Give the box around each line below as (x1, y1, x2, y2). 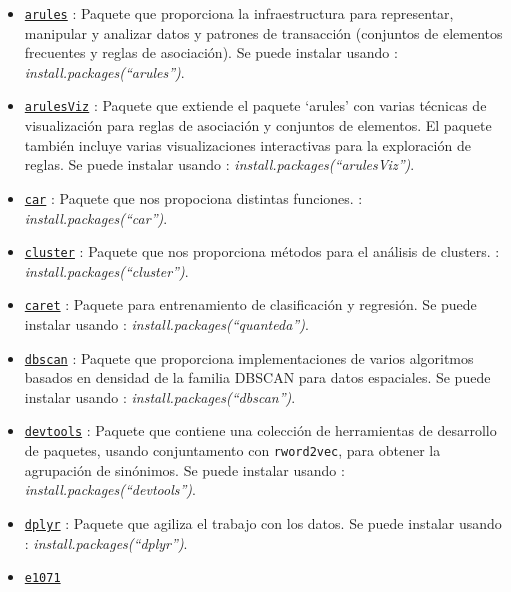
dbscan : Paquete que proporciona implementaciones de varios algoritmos (24, 347, 474, 368)
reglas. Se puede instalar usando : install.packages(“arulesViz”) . (24, 154, 415, 175)
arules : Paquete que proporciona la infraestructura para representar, (24, 3, 454, 23)
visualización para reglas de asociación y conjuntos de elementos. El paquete (24, 115, 492, 136)
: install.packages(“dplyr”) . (24, 532, 188, 553)
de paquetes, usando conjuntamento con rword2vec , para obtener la (24, 440, 441, 461)
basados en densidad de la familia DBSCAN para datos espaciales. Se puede (24, 367, 491, 388)
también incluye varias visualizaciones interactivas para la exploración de (24, 134, 471, 155)
